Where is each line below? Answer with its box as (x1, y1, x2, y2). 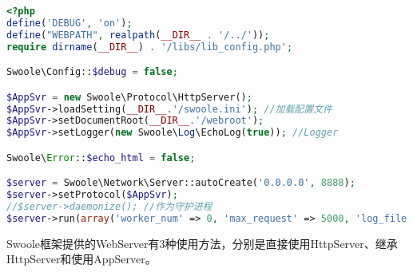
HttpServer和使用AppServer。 (6, 250, 157, 267)
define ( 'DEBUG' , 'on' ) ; (6, 17, 133, 29)
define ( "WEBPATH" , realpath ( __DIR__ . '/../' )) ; (6, 29, 270, 41)
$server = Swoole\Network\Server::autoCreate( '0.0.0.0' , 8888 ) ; (6, 177, 355, 189)
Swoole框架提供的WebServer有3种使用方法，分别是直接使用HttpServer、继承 (6, 235, 398, 251)
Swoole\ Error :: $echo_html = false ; (6, 152, 196, 164)
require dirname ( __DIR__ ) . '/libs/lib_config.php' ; (6, 41, 293, 53)
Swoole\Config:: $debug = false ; (6, 66, 178, 78)
